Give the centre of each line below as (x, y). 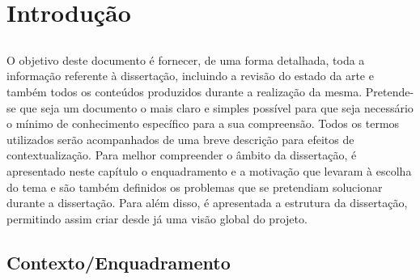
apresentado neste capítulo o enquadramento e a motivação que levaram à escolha (209, 170)
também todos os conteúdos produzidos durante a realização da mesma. (185, 91)
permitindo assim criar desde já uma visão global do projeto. (157, 218)
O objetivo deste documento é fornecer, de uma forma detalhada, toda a (186, 59)
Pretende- (390, 91)
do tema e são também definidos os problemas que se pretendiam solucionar (195, 187)
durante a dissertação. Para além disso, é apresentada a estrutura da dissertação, (207, 203)
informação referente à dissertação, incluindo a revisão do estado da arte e (190, 76)
